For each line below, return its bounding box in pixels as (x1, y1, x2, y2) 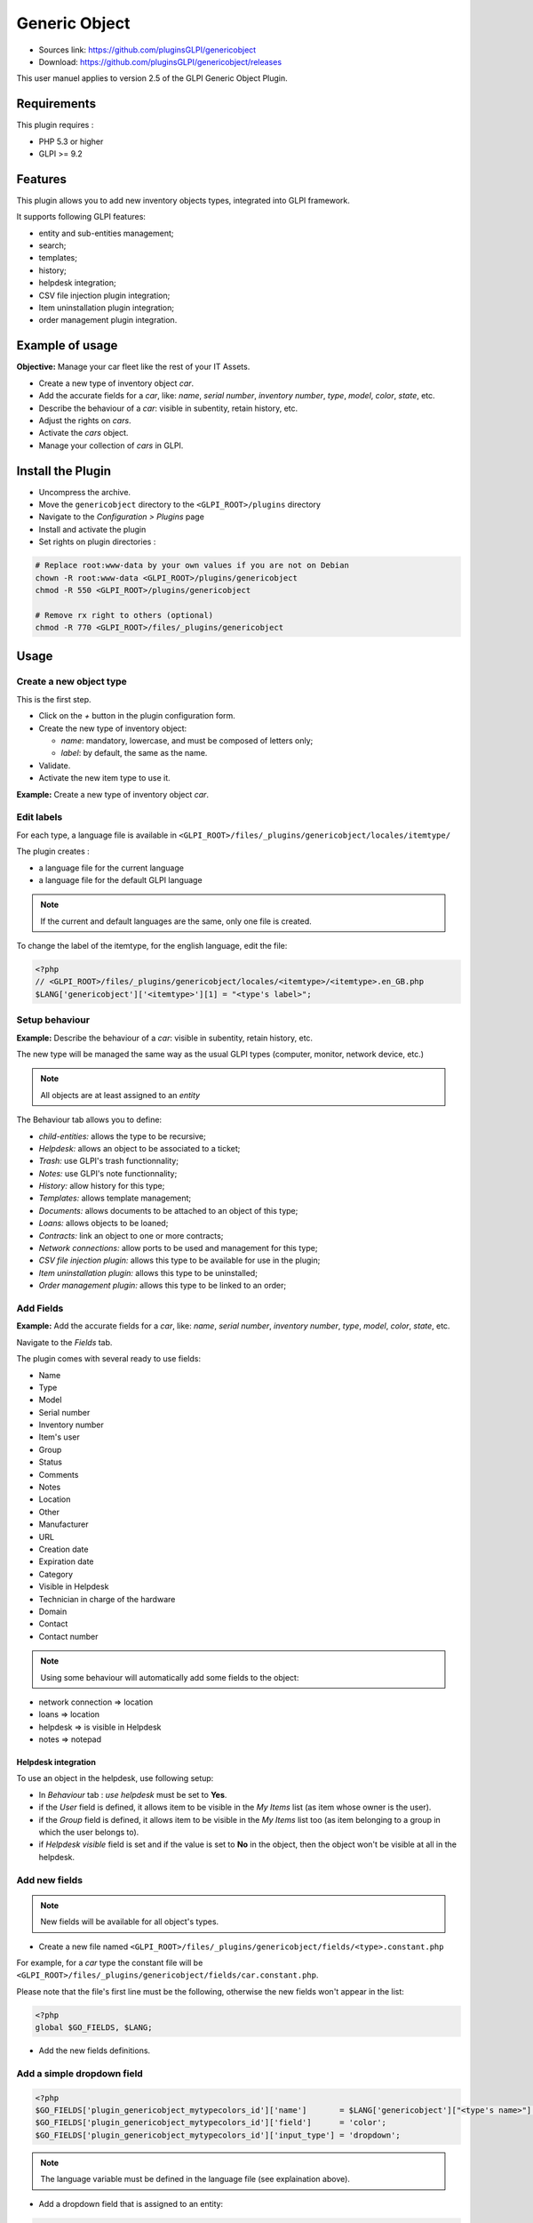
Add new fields (16, 1874, 84, 1886)
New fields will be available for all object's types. (40, 1916, 219, 1927)
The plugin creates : (16, 846, 91, 857)
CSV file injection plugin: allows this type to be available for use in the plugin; (38, 1255, 321, 1266)
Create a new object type (16, 676, 128, 688)
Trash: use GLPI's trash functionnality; (38, 1156, 179, 1167)
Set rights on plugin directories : (38, 536, 156, 547)
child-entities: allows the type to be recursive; (38, 1130, 206, 1142)
